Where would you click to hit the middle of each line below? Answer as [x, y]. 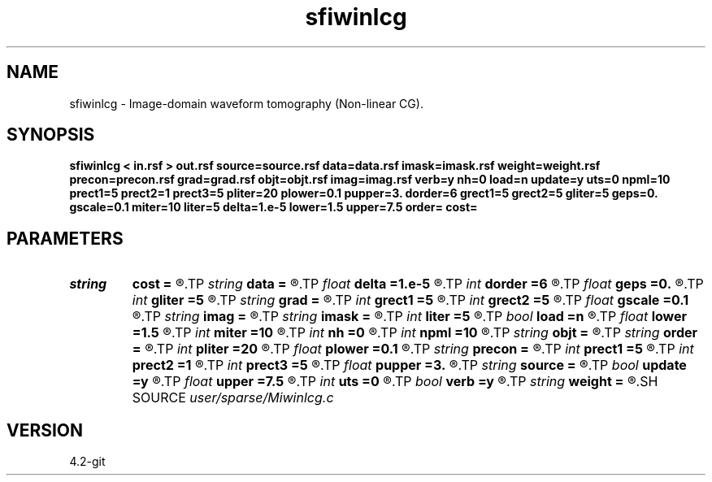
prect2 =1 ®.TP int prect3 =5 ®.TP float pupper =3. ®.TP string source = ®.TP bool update [409, 365]
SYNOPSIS [51, 135]
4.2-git [87, 462]
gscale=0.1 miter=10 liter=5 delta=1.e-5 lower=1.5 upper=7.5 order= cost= [274, 207]
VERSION [45, 430]
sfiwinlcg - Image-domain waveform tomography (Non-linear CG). [246, 103]
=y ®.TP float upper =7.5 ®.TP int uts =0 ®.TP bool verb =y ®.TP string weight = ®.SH [395, 382]
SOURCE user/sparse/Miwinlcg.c [233, 398]
